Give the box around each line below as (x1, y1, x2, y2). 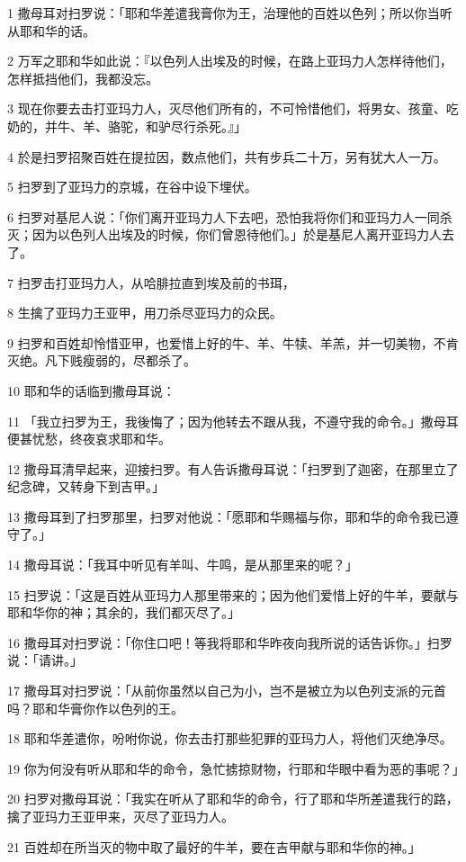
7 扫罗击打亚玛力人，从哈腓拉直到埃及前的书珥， (7, 273, 295, 292)
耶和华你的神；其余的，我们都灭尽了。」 (7, 603, 240, 622)
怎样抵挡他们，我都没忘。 (7, 68, 158, 87)
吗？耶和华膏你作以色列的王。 (7, 698, 184, 717)
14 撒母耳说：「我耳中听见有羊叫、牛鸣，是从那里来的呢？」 (7, 555, 358, 574)
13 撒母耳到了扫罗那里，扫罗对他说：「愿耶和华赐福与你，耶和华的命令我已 (7, 507, 446, 525)
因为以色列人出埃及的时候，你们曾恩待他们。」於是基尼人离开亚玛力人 (31, 225, 442, 244)
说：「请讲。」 (7, 651, 83, 669)
